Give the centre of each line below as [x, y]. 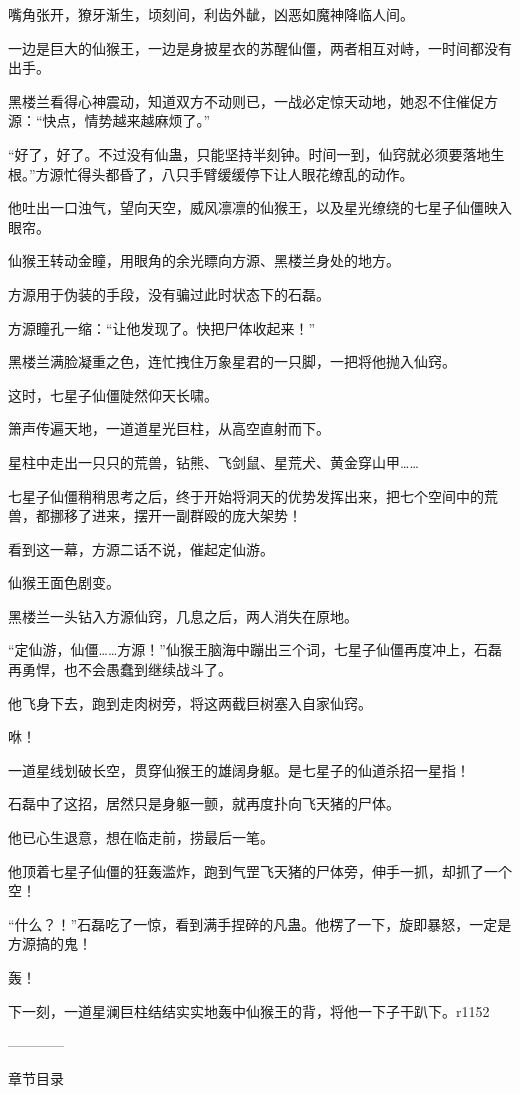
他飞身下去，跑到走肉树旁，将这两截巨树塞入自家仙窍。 [190, 702]
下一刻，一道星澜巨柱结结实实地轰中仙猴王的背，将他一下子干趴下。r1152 [249, 1010]
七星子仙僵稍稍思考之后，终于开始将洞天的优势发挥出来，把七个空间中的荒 [253, 495]
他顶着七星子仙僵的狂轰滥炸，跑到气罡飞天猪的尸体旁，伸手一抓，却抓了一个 [260, 870]
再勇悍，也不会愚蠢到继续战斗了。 [120, 669]
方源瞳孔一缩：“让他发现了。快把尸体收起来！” [162, 327]
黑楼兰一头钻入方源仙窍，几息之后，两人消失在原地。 [183, 615]
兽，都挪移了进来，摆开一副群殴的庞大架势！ [155, 515]
